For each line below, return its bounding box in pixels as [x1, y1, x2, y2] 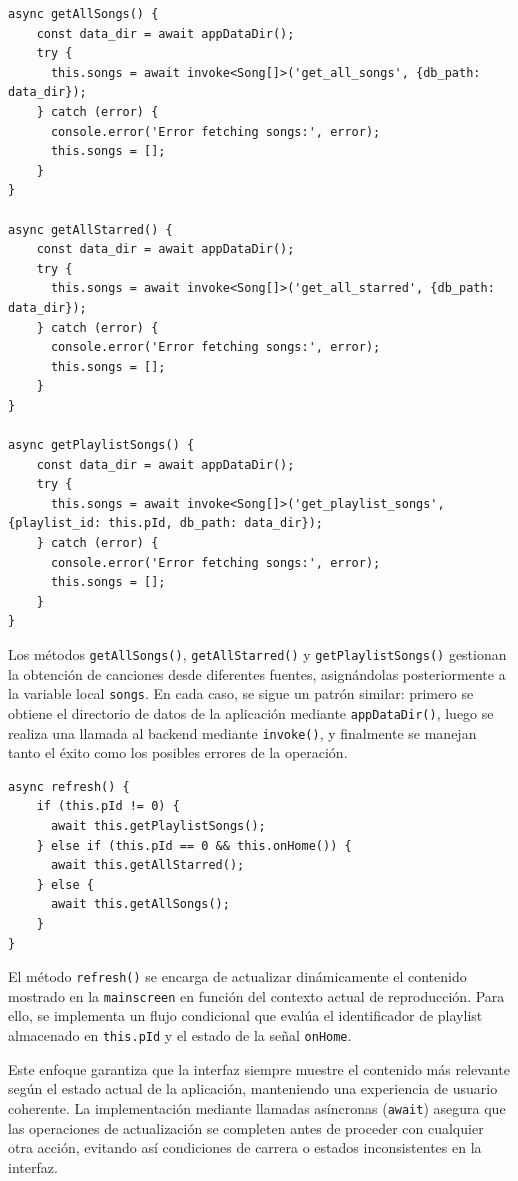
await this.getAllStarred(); [50, 858, 245, 873]
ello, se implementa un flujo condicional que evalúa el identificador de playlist [8, 1005, 483, 1026]
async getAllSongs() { [8, 7, 159, 21]
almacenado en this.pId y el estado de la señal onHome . [8, 1025, 352, 1046]
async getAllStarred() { [8, 222, 173, 237]
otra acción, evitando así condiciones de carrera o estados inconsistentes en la [8, 1137, 482, 1158]
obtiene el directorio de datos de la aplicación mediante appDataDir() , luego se [8, 702, 494, 723]
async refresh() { [8, 779, 130, 794]
